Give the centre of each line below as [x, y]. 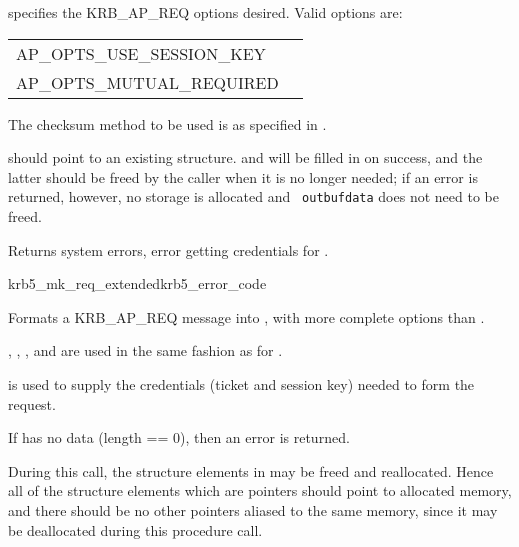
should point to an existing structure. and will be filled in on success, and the [245, 157]
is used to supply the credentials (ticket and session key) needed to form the [241, 384]
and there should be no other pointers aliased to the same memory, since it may [253, 509]
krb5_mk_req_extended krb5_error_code [137, 283]
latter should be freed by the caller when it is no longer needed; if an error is [243, 176]
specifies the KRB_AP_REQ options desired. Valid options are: [205, 12]
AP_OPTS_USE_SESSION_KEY [141, 53]
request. [32, 403]
